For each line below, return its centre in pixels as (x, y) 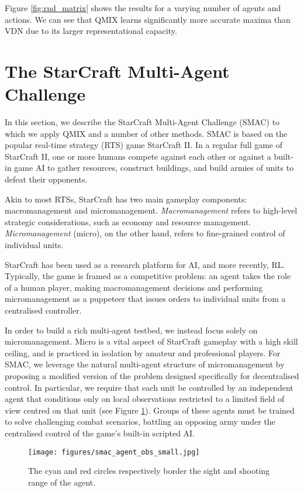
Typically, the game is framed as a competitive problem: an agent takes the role (148, 276)
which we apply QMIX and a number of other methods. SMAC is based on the (146, 133)
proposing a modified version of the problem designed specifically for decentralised (152, 375)
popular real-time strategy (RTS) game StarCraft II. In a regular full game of (144, 145)
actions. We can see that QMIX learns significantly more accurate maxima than (148, 19)
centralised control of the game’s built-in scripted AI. (100, 433)
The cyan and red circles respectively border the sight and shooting (149, 471)
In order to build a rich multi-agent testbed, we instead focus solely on (131, 330)
